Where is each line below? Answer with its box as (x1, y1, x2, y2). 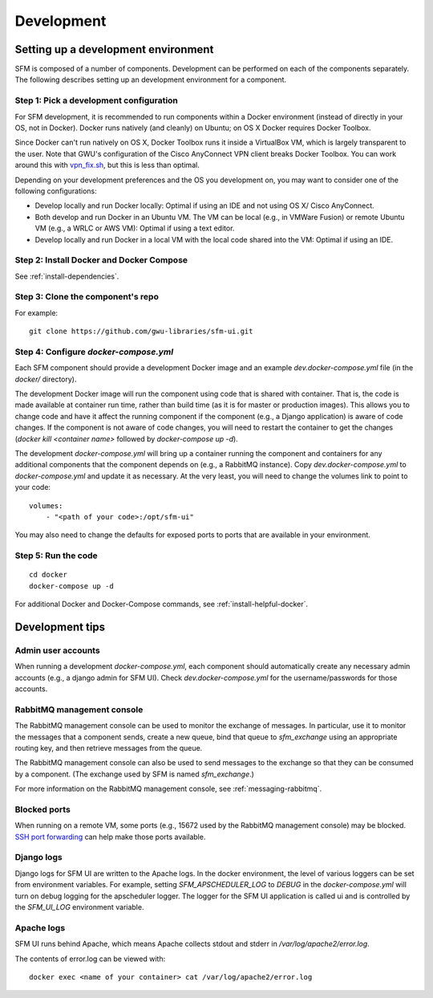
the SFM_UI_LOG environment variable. (14, 902, 144, 911)
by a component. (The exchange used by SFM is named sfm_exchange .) (14, 769, 254, 779)
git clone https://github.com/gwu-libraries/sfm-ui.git (29, 327, 253, 336)
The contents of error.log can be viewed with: (14, 954, 166, 963)
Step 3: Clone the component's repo (14, 291, 160, 303)
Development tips (14, 620, 106, 633)
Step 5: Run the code (14, 550, 98, 561)
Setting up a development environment (14, 43, 214, 56)
